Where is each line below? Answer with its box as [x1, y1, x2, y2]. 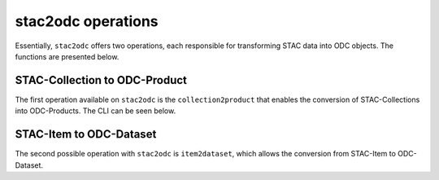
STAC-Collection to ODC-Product [15, 73, 187, 87]
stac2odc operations [15, 12, 159, 30]
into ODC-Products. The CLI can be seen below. [15, 106, 176, 116]
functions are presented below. [15, 51, 120, 61]
